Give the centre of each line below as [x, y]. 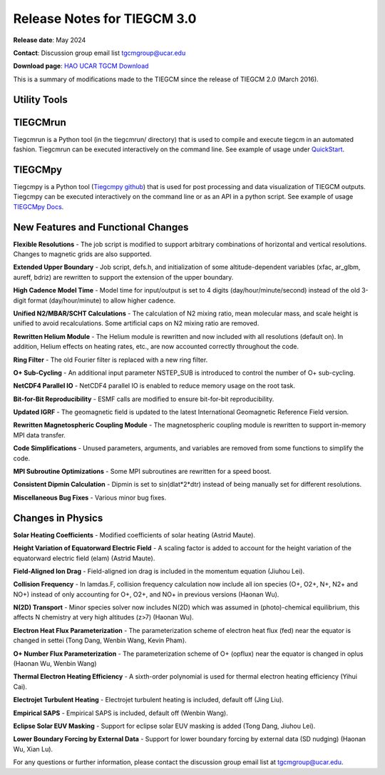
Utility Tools [40, 100]
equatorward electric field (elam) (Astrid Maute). [84, 558]
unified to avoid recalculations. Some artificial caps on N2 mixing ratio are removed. [136, 323]
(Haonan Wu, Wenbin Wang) [55, 664]
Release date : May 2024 [50, 40]
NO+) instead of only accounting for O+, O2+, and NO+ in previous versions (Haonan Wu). [146, 594]
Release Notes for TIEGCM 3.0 [105, 19]
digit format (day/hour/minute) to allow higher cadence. [94, 300]
